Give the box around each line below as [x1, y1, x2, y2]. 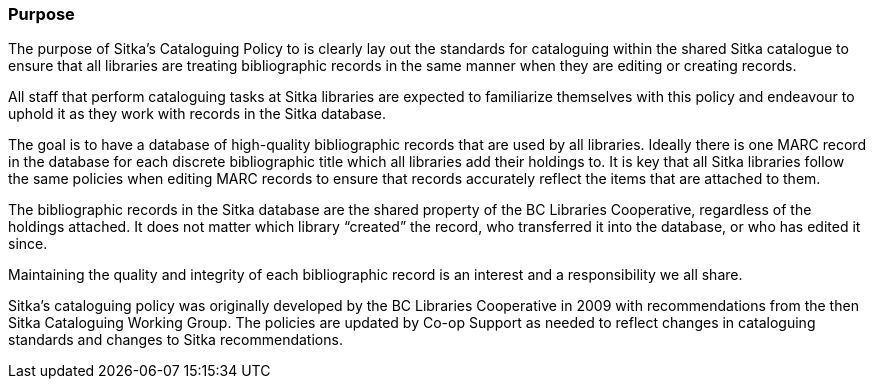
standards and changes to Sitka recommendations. [8, 331, 343, 349]
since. [8, 235, 48, 253]
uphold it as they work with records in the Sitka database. [8, 105, 387, 123]
